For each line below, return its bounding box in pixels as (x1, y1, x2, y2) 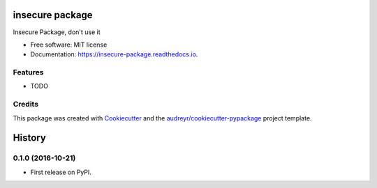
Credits (13, 100, 38, 109)
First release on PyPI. (30, 168, 92, 176)
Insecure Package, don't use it (13, 28, 101, 36)
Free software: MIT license (30, 40, 108, 49)
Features (13, 68, 44, 77)
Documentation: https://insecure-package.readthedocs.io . (30, 50, 198, 58)
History (13, 132, 47, 144)
